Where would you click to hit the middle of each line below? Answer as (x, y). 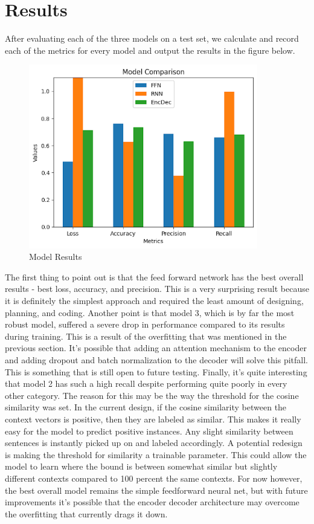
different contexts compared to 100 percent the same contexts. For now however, (154, 478)
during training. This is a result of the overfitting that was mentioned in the (146, 336)
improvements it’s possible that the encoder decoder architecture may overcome (152, 502)
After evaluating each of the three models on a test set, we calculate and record (152, 38)
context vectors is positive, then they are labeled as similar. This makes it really (153, 419)
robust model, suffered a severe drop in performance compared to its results (145, 324)
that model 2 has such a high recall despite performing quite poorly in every (146, 383)
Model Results (56, 257)
